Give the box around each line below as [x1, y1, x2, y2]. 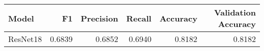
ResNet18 [8, 33, 42, 44]
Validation [214, 6, 256, 18]
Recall [126, 12, 152, 24]
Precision [80, 12, 118, 24]
